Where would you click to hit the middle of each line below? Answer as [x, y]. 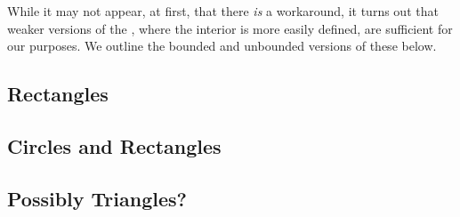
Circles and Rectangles [114, 145]
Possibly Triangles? [97, 198]
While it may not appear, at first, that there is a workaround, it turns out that [223, 11]
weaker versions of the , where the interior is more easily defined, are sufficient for [230, 28]
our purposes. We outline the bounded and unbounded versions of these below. [222, 46]
